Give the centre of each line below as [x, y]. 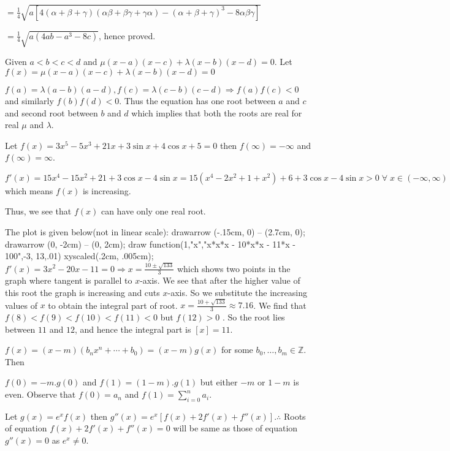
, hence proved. [127, 35]
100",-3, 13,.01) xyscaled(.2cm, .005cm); [79, 256]
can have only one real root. [153, 211]
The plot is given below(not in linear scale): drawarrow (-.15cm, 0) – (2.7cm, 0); [155, 232]
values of [21, 305]
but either [219, 382]
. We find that [280, 305]
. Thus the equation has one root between [197, 100]
